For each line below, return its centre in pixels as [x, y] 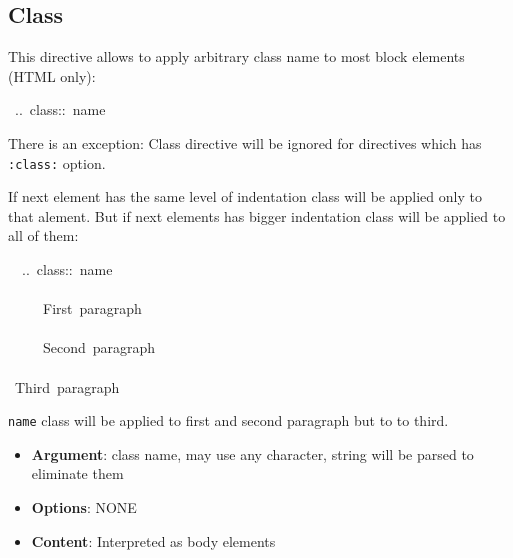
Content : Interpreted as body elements [153, 540]
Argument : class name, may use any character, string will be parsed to [252, 453]
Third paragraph [67, 386]
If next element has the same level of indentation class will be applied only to [245, 196]
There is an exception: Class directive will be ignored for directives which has [245, 142]
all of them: [43, 235]
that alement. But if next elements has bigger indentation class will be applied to [257, 215]
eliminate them [77, 473]
